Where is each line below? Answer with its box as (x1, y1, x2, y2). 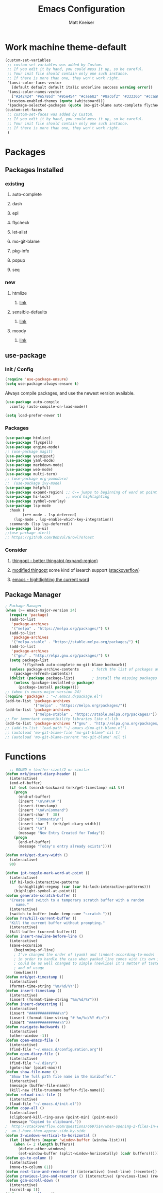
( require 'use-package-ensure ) (5, 377, 68, 382)
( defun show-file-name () (5, 1069, 57, 1075)
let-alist (12, 229, 28, 235)
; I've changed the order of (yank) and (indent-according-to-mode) (14, 952, 155, 957)
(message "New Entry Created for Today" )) (17, 831, 105, 835)
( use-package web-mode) (5, 467, 53, 472)
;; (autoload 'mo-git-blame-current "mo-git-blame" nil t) (5, 735, 127, 740)
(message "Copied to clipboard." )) (9, 1120, 81, 1124)
